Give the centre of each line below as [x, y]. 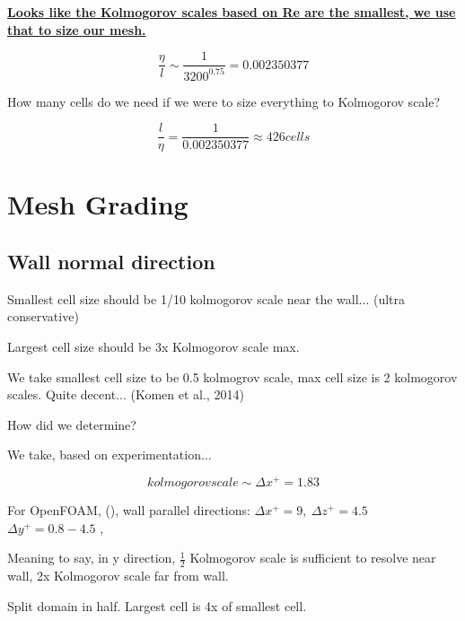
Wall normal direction [111, 262]
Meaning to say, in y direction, [92, 558]
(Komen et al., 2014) [187, 394]
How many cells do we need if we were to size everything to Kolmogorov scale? [224, 101]
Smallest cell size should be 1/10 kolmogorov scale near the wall [183, 298]
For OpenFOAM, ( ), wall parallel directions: [129, 510]
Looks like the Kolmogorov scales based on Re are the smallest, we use [232, 12]
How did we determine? [72, 424]
